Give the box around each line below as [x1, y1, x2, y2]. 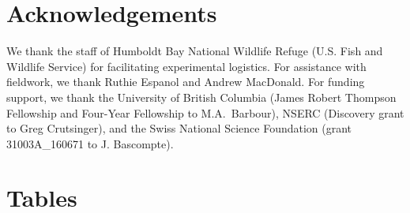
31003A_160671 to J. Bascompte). [6, 135, 174, 151]
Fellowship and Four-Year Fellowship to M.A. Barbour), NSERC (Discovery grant [6, 104, 404, 121]
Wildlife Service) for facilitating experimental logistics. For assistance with [6, 58, 367, 74]
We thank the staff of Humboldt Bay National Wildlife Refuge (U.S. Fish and [6, 43, 383, 59]
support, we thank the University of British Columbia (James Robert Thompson [6, 88, 397, 105]
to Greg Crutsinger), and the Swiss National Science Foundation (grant [6, 120, 352, 136]
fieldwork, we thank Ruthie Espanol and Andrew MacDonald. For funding [6, 73, 365, 90]
